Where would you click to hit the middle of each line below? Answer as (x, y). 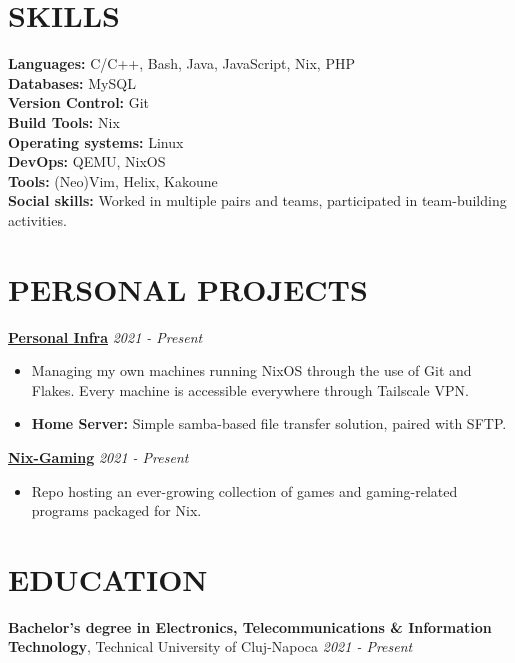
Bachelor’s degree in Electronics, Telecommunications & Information (250, 626)
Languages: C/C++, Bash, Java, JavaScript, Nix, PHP (181, 63)
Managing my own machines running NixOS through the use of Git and (251, 370)
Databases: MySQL (72, 82)
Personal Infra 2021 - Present (105, 336)
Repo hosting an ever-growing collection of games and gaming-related (244, 490)
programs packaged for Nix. (116, 510)
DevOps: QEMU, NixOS (87, 161)
